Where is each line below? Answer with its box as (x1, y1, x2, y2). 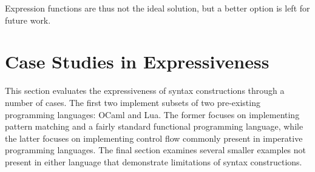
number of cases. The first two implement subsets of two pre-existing (5, 96, 260, 108)
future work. (5, 13, 51, 26)
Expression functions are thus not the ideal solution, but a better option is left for (5, 2, 310, 14)
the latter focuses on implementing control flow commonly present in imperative (5, 131, 303, 144)
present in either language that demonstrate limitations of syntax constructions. (5, 155, 302, 168)
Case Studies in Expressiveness (5, 49, 269, 74)
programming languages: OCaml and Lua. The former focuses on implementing (5, 108, 300, 121)
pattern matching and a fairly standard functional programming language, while (5, 120, 303, 133)
